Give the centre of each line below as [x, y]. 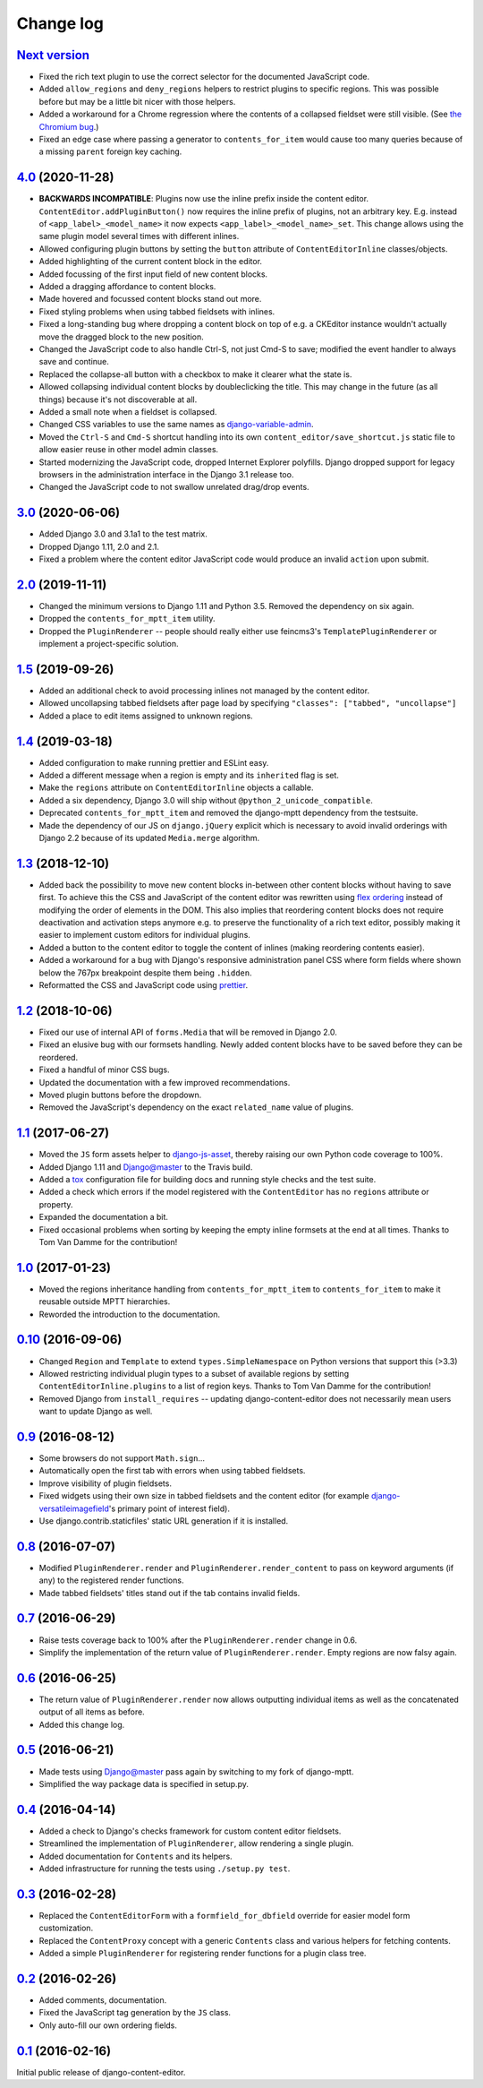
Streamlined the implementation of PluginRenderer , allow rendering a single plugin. [196, 1843]
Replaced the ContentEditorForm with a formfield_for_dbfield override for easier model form [225, 1915]
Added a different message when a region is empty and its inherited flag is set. [189, 776]
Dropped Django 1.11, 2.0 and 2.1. [99, 546]
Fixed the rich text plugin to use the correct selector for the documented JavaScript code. [204, 77]
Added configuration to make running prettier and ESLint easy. [154, 762]
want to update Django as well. [96, 1412]
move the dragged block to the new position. [122, 337]
